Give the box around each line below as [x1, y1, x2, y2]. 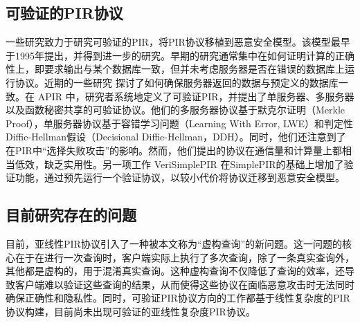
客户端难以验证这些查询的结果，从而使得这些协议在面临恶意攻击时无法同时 [15, 277, 354, 291]
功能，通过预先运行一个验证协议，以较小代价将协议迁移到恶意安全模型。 [15, 170, 345, 185]
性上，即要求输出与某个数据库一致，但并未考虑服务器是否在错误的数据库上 [6, 62, 345, 76]
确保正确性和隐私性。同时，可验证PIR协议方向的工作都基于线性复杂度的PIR [6, 290, 350, 305]
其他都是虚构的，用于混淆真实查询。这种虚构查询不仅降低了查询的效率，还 [6, 264, 345, 278]
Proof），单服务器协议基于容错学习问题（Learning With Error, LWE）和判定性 [6, 116, 354, 130]
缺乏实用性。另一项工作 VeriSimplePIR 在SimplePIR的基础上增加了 [44, 156, 344, 171]
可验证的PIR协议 [6, 2, 123, 24]
